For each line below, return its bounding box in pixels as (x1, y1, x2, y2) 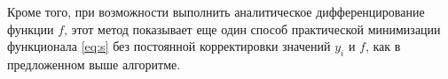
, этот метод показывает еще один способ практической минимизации (64, 19, 441, 38)
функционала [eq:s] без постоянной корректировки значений (7, 37, 331, 55)
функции (7, 19, 54, 38)
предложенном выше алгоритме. (7, 54, 181, 73)
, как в (365, 37, 401, 55)
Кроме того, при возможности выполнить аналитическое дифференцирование (7, 3, 425, 20)
